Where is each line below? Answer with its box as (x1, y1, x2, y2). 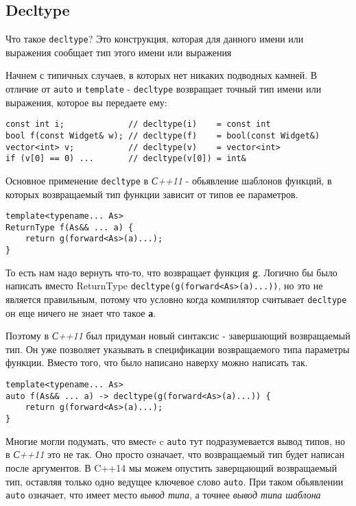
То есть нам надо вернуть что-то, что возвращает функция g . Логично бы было (5, 265, 337, 279)
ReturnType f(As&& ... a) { (5, 222, 134, 232)
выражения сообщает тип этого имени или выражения (5, 45, 232, 59)
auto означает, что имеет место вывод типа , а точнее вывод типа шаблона (5, 487, 321, 502)
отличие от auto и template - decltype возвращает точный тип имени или (5, 82, 322, 96)
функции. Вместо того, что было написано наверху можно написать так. (5, 355, 308, 370)
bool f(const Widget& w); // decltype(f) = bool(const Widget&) (5, 130, 320, 141)
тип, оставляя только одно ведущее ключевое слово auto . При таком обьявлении (5, 474, 344, 488)
